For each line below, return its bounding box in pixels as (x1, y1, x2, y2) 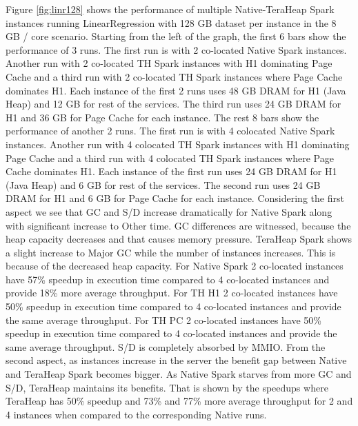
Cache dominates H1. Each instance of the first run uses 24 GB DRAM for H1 (6, 164, 337, 179)
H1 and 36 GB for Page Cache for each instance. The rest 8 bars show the (6, 110, 319, 124)
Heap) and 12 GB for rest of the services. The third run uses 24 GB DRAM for (6, 97, 341, 111)
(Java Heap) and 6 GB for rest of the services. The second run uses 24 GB (6, 177, 321, 192)
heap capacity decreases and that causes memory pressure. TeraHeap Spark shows (6, 232, 352, 246)
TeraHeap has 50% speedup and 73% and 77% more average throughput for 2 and (6, 394, 353, 408)
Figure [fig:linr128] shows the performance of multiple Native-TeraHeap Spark (6, 2, 335, 16)
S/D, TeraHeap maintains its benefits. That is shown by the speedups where (6, 380, 328, 394)
